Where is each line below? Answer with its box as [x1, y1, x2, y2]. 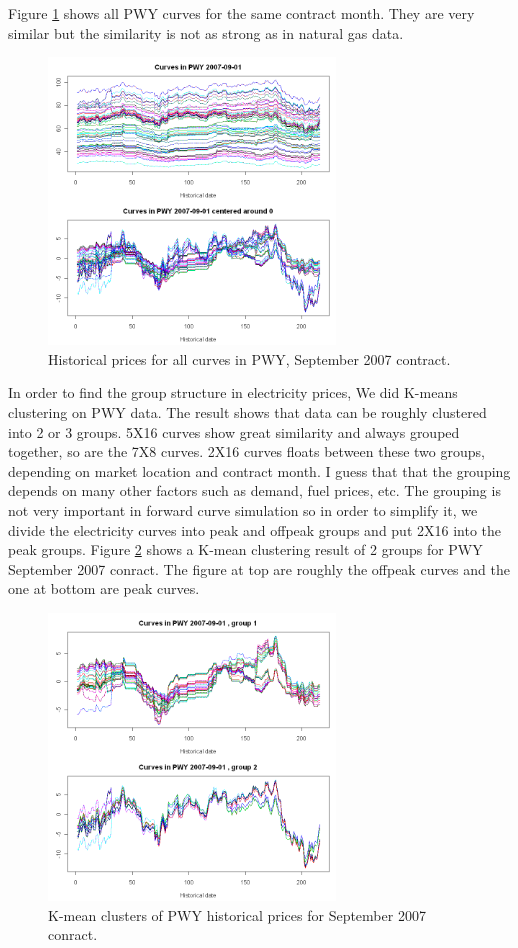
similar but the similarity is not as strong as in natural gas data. [8, 22, 404, 43]
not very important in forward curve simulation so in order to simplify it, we [8, 499, 478, 520]
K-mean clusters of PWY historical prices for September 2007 [48, 904, 426, 925]
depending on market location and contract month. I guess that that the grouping [8, 460, 511, 481]
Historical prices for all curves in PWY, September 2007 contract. [48, 348, 451, 369]
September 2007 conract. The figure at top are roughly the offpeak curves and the [8, 558, 510, 579]
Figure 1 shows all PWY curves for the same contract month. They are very [8, 3, 475, 23]
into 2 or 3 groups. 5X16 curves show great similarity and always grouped [8, 421, 460, 442]
